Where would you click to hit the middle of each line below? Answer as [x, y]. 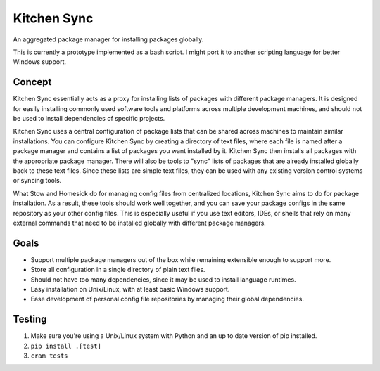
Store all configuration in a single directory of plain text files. [118, 270]
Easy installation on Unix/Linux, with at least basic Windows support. [130, 289]
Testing [30, 319]
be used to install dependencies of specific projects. [89, 119]
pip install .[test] [66, 346]
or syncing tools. [37, 181]
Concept [32, 82]
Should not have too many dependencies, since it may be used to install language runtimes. [163, 279]
